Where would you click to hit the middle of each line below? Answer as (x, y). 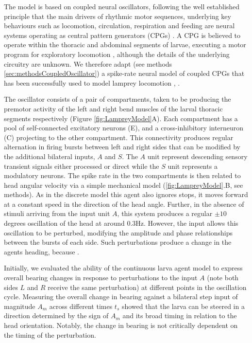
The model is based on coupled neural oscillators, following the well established (122, 6)
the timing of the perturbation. (50, 334)
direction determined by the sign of (56, 316)
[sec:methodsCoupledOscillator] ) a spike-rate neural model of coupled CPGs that (124, 73)
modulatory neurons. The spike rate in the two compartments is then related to (122, 175)
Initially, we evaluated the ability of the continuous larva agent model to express (123, 268)
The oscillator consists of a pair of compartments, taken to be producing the (118, 99)
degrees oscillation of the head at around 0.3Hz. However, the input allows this (121, 223)
